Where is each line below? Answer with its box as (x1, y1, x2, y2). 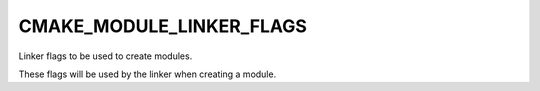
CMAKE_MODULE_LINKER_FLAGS (18, 15, 307, 37)
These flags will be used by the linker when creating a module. (18, 68, 277, 80)
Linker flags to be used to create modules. (18, 50, 193, 62)
